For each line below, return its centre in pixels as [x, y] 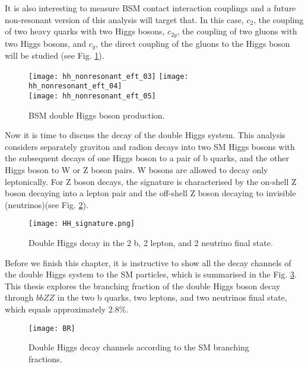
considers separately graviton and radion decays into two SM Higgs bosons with [150, 146]
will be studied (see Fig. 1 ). [55, 55]
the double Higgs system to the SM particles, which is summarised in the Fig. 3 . [151, 274]
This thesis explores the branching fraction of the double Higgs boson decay [143, 285]
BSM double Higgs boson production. [97, 115]
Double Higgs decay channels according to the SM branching [139, 347]
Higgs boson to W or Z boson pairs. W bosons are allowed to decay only [136, 170]
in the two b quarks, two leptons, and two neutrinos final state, [172, 297]
